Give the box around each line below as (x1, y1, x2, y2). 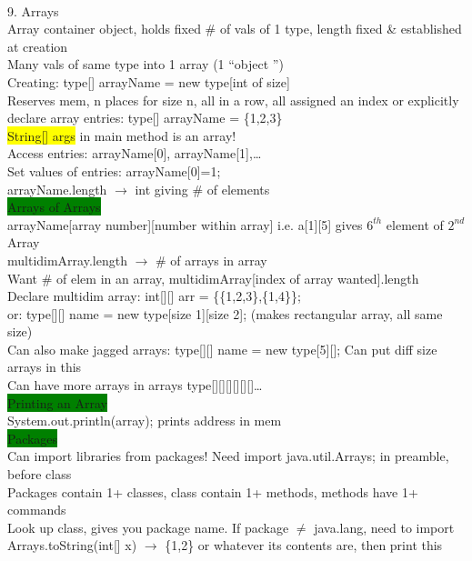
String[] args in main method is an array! (7, 125, 236, 145)
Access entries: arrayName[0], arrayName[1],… (7, 144, 262, 163)
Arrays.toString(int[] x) (7, 536, 137, 555)
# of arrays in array (156, 250, 267, 269)
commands (7, 500, 66, 519)
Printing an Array (7, 393, 108, 412)
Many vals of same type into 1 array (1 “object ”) (7, 55, 284, 74)
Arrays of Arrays (7, 197, 101, 216)
